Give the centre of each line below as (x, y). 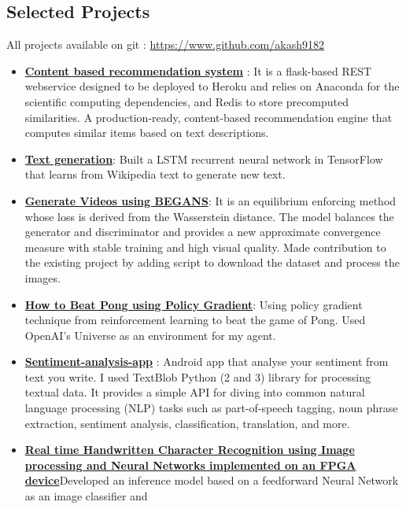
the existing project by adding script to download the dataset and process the (212, 262)
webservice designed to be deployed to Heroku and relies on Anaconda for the (212, 86)
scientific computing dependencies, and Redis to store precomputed (187, 101)
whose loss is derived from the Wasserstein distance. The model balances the (209, 216)
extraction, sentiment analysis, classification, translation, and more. (187, 423)
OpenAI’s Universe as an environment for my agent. (150, 335)
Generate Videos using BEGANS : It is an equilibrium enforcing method (210, 200)
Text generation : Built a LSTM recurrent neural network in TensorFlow (204, 159)
